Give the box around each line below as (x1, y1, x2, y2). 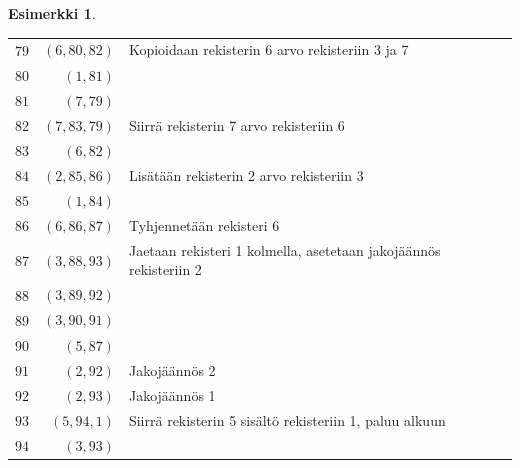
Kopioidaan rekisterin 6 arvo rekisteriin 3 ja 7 (128, 39, 409, 60)
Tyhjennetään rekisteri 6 (128, 214, 280, 235)
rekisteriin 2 (128, 259, 202, 280)
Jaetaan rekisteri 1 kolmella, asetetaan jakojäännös (128, 239, 441, 260)
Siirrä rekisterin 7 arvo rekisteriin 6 (128, 114, 345, 135)
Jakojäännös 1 (128, 384, 216, 405)
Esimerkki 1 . (8, 3, 96, 23)
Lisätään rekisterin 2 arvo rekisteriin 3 (128, 164, 364, 185)
